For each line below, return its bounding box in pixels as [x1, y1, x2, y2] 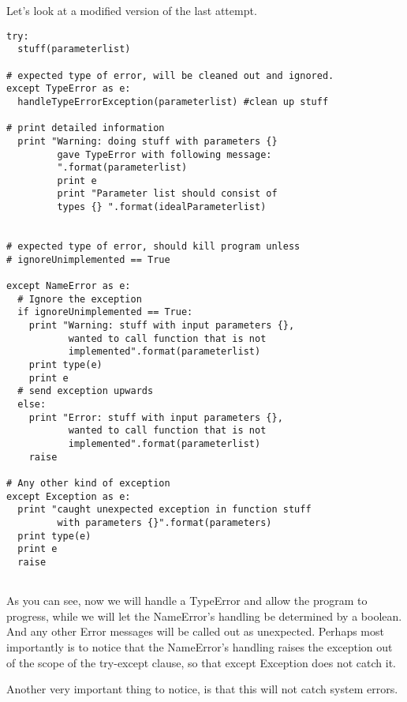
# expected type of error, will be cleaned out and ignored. [6, 69, 334, 81]
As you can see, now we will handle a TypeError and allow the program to [6, 592, 368, 609]
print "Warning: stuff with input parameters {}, [28, 320, 295, 332]
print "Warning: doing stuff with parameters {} [17, 135, 278, 147]
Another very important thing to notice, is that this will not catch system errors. [6, 681, 398, 697]
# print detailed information [6, 122, 165, 134]
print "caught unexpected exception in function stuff [17, 504, 312, 516]
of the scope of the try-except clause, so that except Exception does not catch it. [6, 654, 396, 670]
